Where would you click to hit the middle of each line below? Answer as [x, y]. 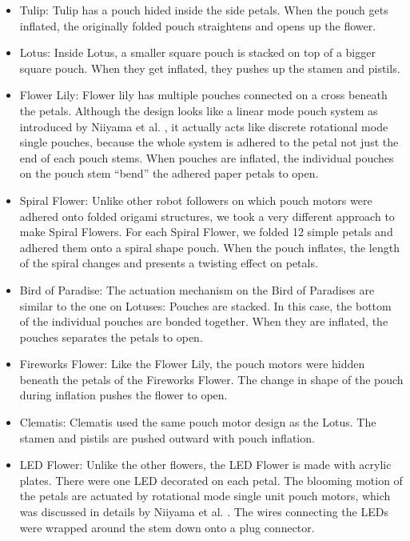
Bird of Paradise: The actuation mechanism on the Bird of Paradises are [197, 289]
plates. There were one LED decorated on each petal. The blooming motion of [211, 480]
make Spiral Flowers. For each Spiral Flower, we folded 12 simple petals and [206, 232]
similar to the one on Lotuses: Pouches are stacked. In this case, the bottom [205, 305]
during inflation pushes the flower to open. [123, 395]
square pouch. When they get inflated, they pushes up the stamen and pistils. [210, 68]
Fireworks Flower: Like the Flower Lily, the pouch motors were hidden [192, 364]
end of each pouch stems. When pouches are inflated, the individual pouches [207, 157]
